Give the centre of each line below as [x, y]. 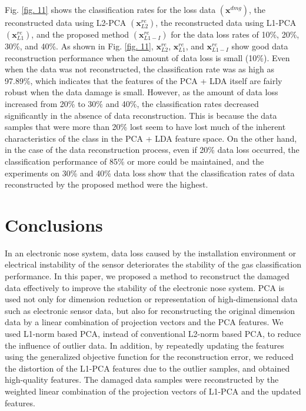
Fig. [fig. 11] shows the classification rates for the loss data [110, 9]
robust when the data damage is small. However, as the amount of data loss [142, 92]
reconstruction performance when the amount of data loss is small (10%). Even [147, 57]
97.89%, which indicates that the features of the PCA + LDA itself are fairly [144, 80]
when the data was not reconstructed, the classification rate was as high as [139, 69]
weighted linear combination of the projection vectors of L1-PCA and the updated [153, 391]
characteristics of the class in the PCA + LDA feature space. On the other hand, [151, 138]
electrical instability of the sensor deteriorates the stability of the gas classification [153, 264]
